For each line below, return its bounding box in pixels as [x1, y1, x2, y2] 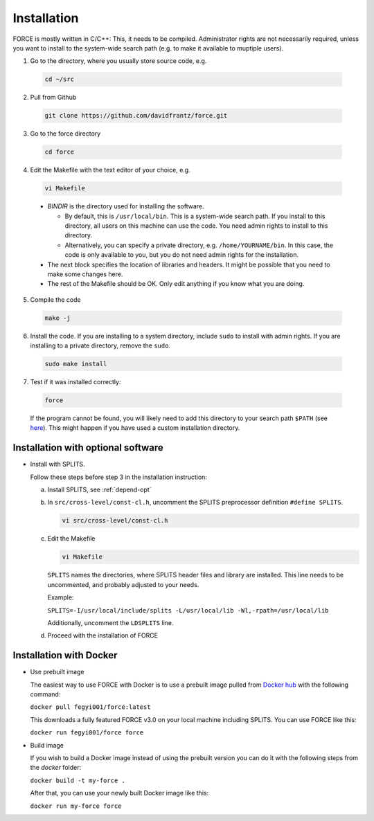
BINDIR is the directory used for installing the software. [47, 202, 204, 210]
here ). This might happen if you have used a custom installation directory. [30, 424, 240, 432]
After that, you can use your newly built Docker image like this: [30, 789, 209, 797]
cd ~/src [44, 75, 75, 83]
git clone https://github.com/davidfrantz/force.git [44, 111, 228, 120]
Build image [30, 741, 64, 749]
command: [30, 690, 61, 698]
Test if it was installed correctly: [30, 378, 121, 386]
